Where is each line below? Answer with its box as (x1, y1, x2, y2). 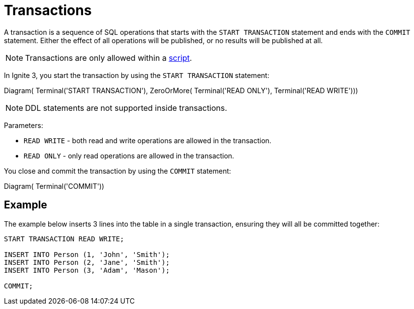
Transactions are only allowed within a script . (25, 52, 192, 63)
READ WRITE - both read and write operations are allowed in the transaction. (24, 136, 271, 145)
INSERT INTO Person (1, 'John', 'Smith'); (4, 250, 170, 258)
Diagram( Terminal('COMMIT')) (4, 181, 104, 190)
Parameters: (4, 121, 43, 129)
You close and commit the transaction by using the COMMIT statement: (4, 166, 231, 175)
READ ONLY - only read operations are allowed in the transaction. (24, 151, 235, 160)
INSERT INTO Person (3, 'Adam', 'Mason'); (4, 266, 170, 274)
